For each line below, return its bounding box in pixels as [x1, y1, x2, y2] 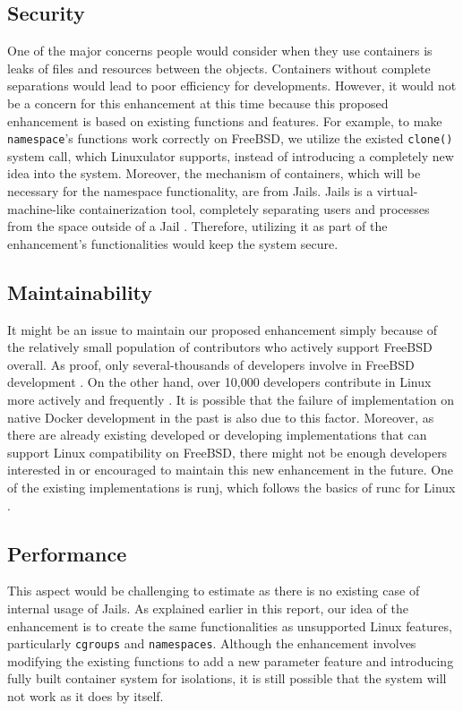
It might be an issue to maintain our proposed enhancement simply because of [7, 320, 437, 338]
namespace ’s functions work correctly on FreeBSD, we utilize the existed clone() [7, 129, 453, 148]
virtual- [376, 182, 418, 201]
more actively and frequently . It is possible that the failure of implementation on [7, 390, 454, 408]
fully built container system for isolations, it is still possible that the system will [7, 669, 447, 688]
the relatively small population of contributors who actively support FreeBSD [7, 338, 433, 356]
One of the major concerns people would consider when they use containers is [7, 41, 433, 60]
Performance [7, 539, 127, 567]
